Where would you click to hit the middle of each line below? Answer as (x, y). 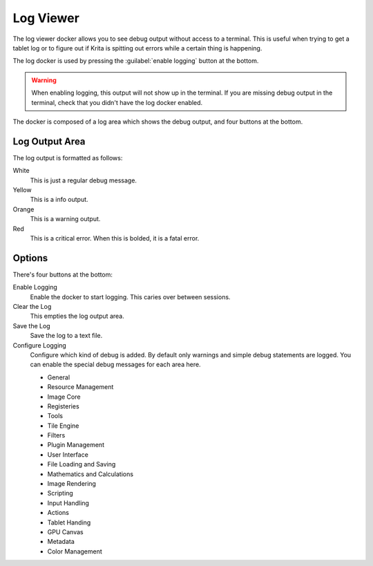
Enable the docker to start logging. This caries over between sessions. (130, 296)
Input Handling (68, 503)
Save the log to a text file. (66, 336)
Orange (23, 209)
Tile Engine (63, 426)
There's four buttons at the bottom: (63, 274)
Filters (56, 435)
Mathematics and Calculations (90, 474)
